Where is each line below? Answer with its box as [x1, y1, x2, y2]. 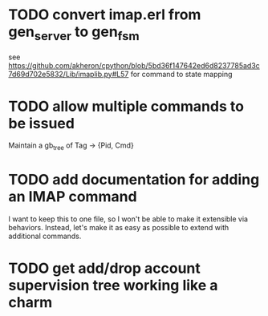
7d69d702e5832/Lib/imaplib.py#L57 [8, 69, 129, 79]
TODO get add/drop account [8, 259, 201, 278]
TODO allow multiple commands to [8, 97, 245, 115]
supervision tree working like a [8, 277, 218, 294]
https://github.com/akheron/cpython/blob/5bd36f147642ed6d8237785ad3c [8, 60, 261, 70]
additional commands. [8, 231, 82, 241]
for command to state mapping [130, 69, 233, 79]
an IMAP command [8, 188, 138, 206]
